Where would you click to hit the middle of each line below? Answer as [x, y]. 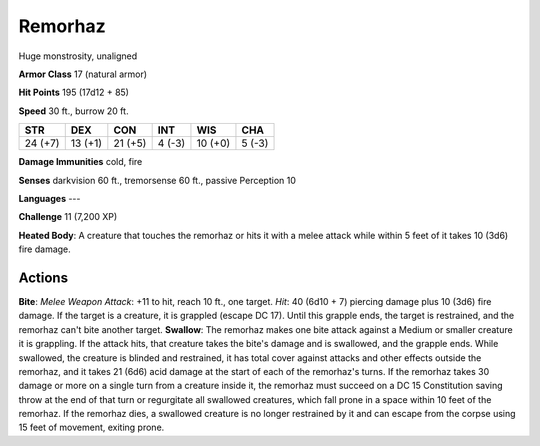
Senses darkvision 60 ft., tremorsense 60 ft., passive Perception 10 [157, 180]
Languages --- [49, 198]
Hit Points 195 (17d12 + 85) [74, 92]
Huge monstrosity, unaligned [78, 56]
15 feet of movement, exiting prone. [91, 427]
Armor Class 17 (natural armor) [83, 74]
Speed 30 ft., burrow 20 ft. [73, 111]
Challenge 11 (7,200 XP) [68, 217]
